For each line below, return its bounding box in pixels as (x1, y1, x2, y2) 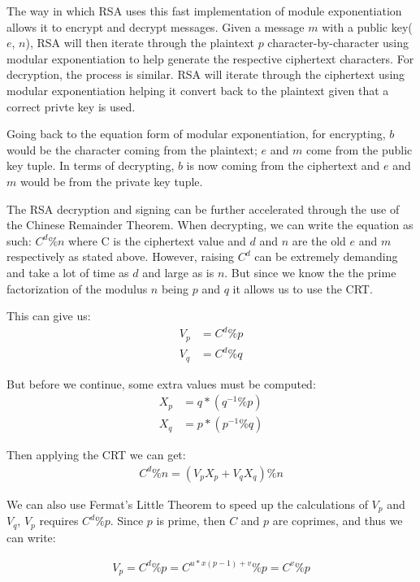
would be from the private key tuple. (19, 172, 203, 189)
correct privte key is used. (6, 98, 136, 115)
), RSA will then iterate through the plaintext (25, 34, 254, 51)
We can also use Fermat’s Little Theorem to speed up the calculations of (6, 495, 368, 512)
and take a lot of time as (6, 263, 129, 280)
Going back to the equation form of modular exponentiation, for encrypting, (6, 125, 386, 142)
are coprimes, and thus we (272, 512, 403, 529)
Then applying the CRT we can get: (6, 446, 186, 463)
